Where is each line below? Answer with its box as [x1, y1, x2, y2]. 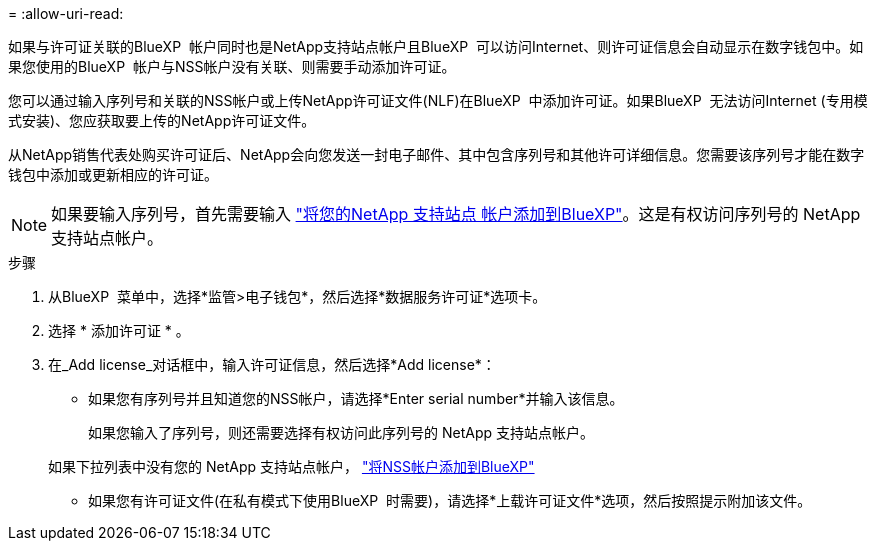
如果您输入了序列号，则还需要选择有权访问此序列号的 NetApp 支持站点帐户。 [88, 424, 594, 441]
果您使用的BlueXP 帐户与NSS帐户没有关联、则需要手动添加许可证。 [8, 58, 456, 75]
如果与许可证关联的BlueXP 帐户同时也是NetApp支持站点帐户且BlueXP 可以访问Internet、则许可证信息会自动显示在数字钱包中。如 [8, 38, 864, 55]
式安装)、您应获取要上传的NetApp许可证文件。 [8, 112, 316, 129]
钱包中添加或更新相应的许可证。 [8, 166, 218, 183]
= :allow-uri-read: [8, 5, 124, 22]
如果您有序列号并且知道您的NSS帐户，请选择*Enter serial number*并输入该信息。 [88, 390, 624, 407]
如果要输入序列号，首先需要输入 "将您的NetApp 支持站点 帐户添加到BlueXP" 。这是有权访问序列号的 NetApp [51, 204, 861, 224]
